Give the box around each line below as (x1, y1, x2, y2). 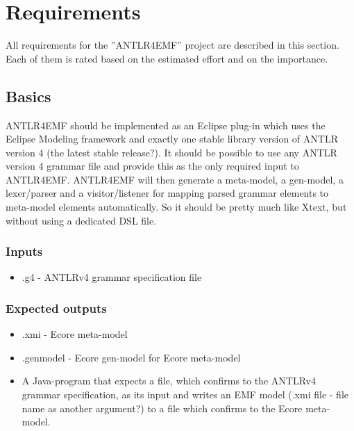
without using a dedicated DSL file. (6, 213, 157, 227)
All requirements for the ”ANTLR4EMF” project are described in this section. (6, 38, 339, 52)
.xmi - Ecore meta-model (22, 327, 128, 341)
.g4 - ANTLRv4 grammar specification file (22, 270, 202, 284)
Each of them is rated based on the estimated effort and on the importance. (6, 51, 328, 65)
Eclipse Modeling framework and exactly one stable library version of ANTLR (6, 131, 338, 146)
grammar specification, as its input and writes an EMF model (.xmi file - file (22, 387, 348, 402)
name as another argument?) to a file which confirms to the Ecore (22, 400, 303, 415)
